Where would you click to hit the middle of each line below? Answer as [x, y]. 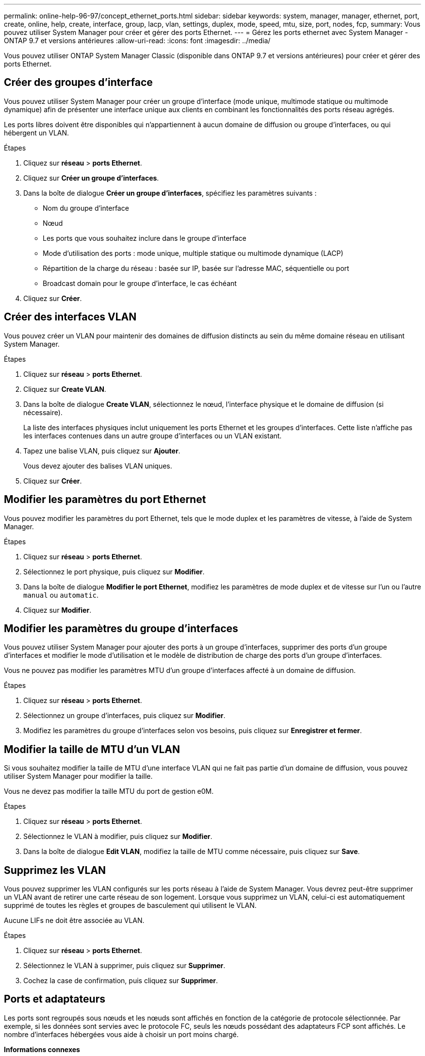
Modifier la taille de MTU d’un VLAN [92, 749]
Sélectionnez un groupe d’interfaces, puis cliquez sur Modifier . [124, 716]
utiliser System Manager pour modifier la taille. [78, 776]
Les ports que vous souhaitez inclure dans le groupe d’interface [145, 238]
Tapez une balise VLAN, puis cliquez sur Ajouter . [102, 451]
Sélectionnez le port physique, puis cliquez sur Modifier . [114, 571]
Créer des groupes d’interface [78, 83]
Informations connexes [42, 1049]
